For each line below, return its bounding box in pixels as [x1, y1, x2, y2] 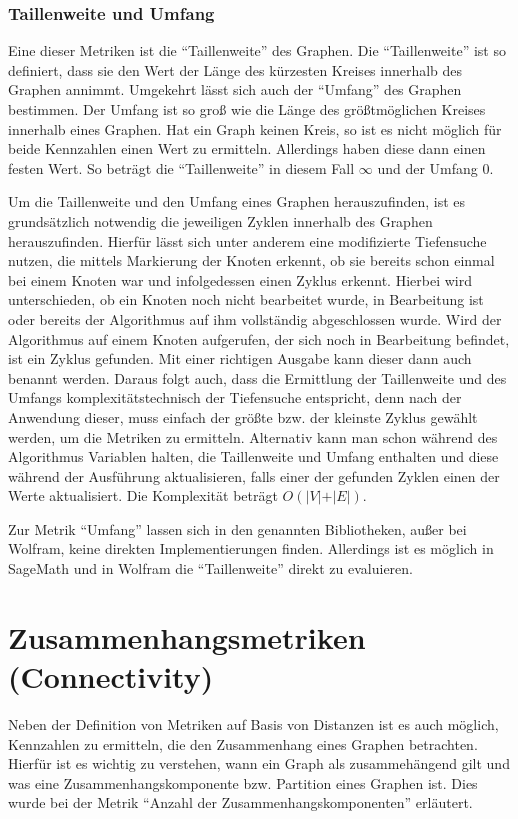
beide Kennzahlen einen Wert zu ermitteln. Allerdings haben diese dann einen [8, 138, 486, 159]
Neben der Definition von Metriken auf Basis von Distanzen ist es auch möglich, [8, 713, 499, 734]
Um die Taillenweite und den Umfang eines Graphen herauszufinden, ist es [8, 191, 466, 212]
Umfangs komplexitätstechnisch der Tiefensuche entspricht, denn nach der [8, 387, 462, 408]
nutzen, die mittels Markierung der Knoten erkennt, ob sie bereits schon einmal [8, 250, 495, 271]
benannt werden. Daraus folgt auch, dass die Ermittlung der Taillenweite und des [8, 367, 507, 388]
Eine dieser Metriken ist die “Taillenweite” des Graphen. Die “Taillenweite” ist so [8, 40, 506, 61]
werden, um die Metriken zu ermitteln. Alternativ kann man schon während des [8, 426, 498, 447]
